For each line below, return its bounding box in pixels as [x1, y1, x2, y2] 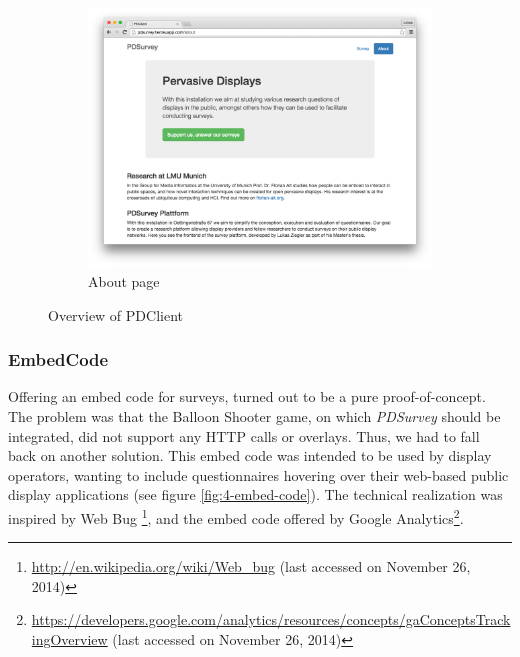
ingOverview [31, 628, 108, 649]
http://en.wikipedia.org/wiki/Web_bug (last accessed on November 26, [31, 556, 471, 577]
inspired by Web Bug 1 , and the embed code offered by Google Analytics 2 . [8, 504, 464, 528]
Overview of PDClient [48, 304, 183, 325]
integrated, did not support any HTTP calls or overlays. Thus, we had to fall [8, 425, 480, 446]
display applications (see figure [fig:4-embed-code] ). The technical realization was [8, 484, 503, 505]
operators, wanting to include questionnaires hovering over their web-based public [8, 464, 509, 485]
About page [88, 270, 160, 291]
